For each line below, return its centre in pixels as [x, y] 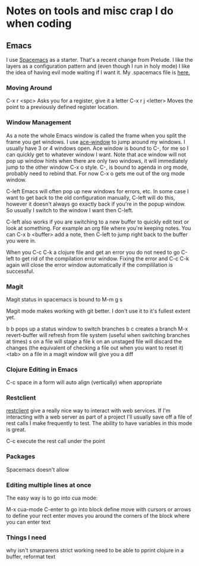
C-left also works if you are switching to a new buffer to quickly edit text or [98, 222]
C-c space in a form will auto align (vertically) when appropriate [84, 382]
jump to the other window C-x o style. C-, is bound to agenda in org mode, [97, 167]
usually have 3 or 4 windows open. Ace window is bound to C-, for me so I [97, 148]
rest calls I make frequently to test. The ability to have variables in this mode [99, 423]
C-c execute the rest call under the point [56, 441]
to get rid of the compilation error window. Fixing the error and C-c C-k [102, 258]
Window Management [39, 122]
